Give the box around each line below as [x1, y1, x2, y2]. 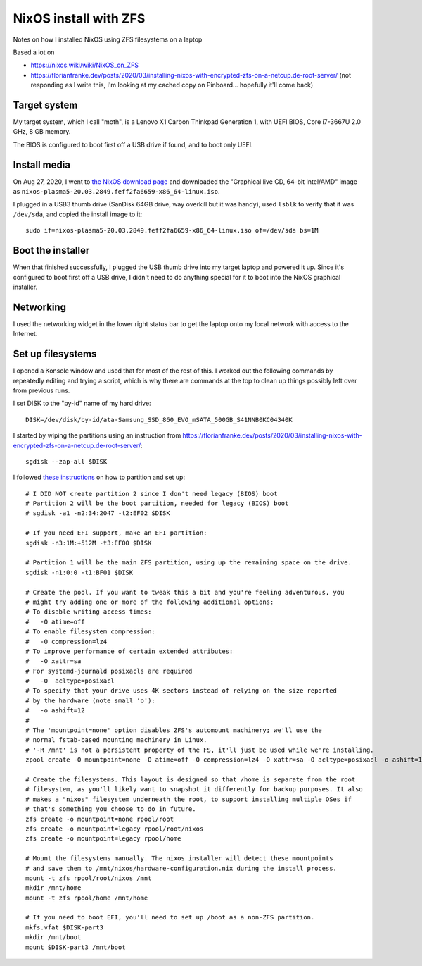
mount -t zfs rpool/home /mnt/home [25, 893, 148, 902]
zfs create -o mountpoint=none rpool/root [25, 815, 174, 823]
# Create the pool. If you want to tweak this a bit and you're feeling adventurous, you [25, 588, 345, 596]
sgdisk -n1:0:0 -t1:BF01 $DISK [25, 568, 134, 576]
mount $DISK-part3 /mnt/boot [25, 943, 126, 951]
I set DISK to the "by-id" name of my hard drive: [13, 399, 151, 408]
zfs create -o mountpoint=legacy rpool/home [25, 835, 182, 843]
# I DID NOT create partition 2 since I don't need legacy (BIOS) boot [25, 490, 278, 497]
